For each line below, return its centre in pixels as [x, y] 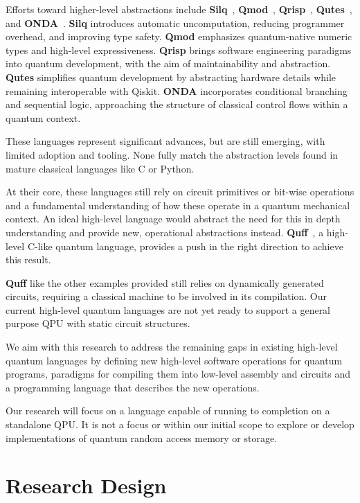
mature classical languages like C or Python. [100, 168]
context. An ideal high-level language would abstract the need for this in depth [173, 219]
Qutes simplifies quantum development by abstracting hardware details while [171, 77]
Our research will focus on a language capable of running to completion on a [168, 411]
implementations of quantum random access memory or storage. [142, 438]
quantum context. [43, 117]
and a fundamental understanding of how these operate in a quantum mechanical [178, 205]
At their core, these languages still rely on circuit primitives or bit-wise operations [180, 192]
